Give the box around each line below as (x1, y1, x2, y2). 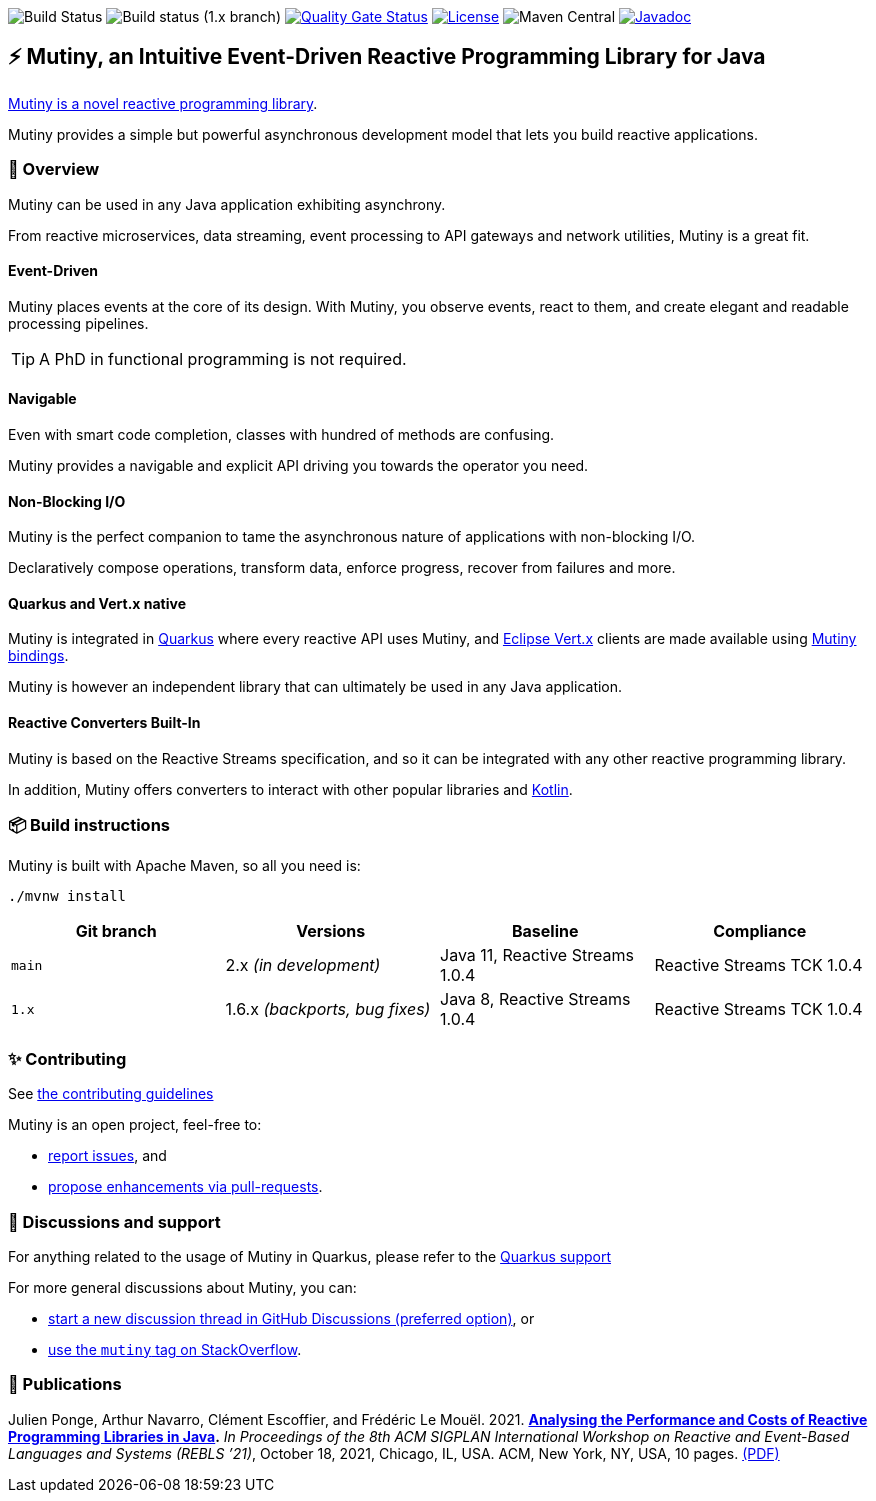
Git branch (75, 921, 157, 942)
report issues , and (48, 1147, 167, 1165)
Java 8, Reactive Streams (440, 989, 631, 1010)
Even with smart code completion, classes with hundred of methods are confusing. (8, 426, 555, 444)
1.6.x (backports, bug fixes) (225, 999, 431, 1020)
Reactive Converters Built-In (8, 714, 201, 732)
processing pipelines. (8, 314, 149, 332)
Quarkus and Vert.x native (8, 594, 187, 612)
